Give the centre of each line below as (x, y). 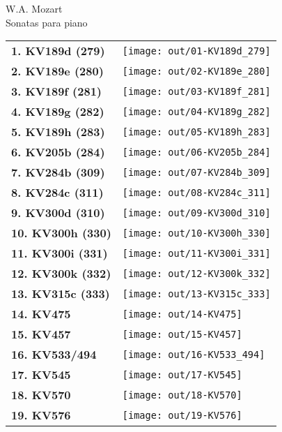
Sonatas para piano (47, 22)
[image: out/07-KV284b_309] (196, 172)
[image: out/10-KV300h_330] (196, 233)
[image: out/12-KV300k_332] (196, 273)
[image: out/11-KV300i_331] (196, 253)
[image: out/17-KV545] (182, 374)
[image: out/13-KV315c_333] (196, 293)
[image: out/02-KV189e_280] (196, 71)
